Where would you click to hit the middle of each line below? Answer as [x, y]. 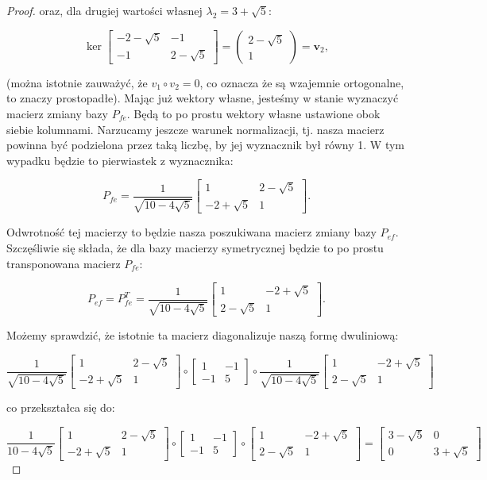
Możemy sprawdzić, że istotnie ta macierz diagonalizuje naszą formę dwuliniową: [203, 335]
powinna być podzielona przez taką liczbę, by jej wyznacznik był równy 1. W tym [206, 145]
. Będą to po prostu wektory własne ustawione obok [253, 113]
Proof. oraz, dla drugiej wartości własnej [104, 10]
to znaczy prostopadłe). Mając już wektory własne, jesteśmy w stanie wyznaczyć [203, 98]
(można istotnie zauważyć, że [77, 82]
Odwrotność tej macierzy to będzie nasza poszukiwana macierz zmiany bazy [191, 232]
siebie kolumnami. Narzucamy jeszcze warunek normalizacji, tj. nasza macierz [195, 129]
